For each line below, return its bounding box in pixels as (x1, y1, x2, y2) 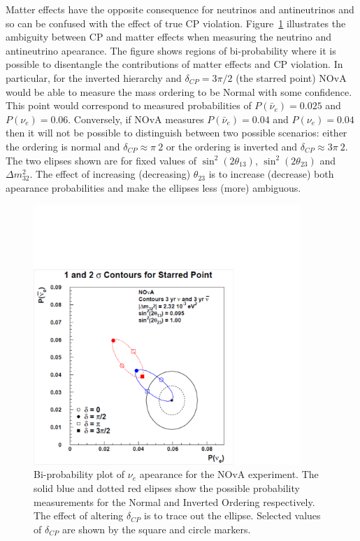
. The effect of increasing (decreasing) (29, 167, 191, 181)
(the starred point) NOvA (236, 70, 347, 85)
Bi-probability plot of (34, 467, 125, 482)
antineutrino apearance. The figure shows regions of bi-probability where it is (6, 43, 336, 57)
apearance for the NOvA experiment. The (139, 467, 319, 482)
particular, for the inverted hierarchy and (6, 70, 182, 85)
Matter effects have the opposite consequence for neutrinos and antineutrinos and (6, 2, 354, 16)
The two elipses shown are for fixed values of (6, 153, 196, 167)
